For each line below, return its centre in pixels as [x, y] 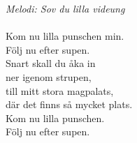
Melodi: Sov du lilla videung [65, 8]
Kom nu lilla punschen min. [65, 36]
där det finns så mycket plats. [69, 104]
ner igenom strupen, [49, 76]
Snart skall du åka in [51, 63]
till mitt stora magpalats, [60, 90]
